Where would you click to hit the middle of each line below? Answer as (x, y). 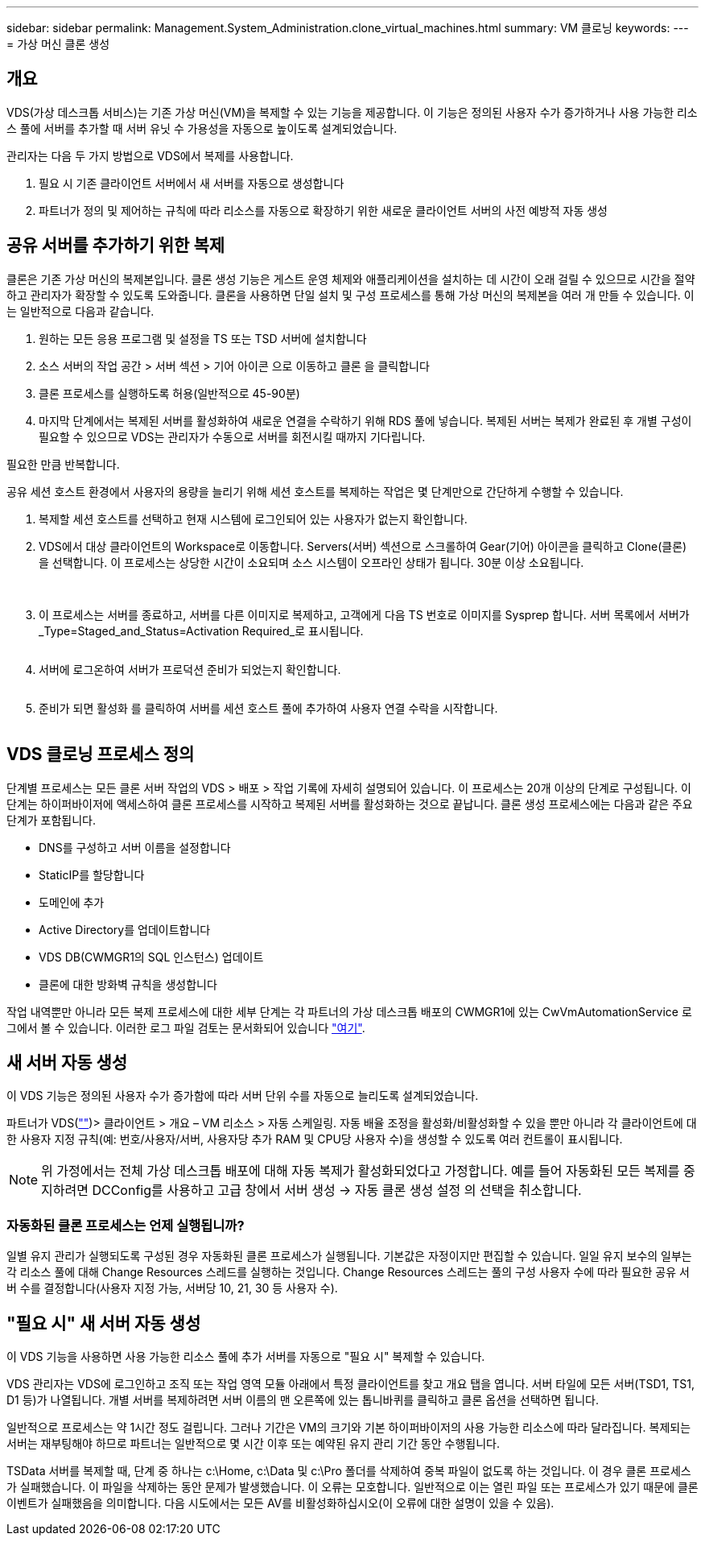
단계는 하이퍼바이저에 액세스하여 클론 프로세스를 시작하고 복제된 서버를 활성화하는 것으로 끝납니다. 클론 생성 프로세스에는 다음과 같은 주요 (350, 804)
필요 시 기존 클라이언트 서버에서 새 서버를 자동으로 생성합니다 (192, 183)
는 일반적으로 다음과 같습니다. (80, 311)
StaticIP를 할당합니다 (92, 874)
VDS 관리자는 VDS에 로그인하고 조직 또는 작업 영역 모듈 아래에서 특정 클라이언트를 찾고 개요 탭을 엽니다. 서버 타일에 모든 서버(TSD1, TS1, (350, 1383)
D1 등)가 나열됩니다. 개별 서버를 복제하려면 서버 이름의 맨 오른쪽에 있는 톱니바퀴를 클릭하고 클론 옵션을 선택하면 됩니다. (303, 1399)
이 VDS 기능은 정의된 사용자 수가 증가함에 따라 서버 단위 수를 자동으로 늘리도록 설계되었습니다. (243, 1096)
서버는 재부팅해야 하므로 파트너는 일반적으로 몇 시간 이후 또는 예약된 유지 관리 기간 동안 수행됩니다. (253, 1443)
